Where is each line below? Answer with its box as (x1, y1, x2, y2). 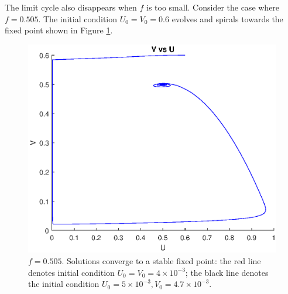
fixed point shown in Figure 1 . (5, 24, 113, 36)
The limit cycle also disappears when (5, 1, 137, 13)
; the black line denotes (185, 266, 269, 278)
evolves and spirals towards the (172, 12, 283, 25)
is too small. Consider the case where (146, 1, 280, 13)
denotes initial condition (28, 266, 115, 278)
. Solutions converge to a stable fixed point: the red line (61, 255, 261, 266)
